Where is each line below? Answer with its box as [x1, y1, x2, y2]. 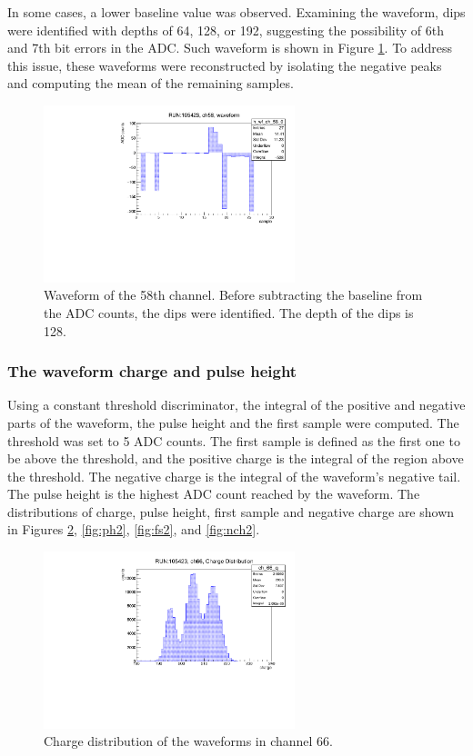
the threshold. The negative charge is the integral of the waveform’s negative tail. [7, 466, 461, 485]
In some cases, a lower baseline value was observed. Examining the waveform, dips [7, 3, 466, 21]
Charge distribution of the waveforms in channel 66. [44, 731, 334, 751]
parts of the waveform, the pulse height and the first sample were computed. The [7, 413, 459, 432]
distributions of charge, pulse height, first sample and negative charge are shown [7, 502, 455, 521]
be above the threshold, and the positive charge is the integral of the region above [7, 449, 464, 468]
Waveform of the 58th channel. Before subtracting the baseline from [44, 285, 423, 304]
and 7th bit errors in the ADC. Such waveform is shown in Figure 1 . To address [7, 38, 453, 57]
